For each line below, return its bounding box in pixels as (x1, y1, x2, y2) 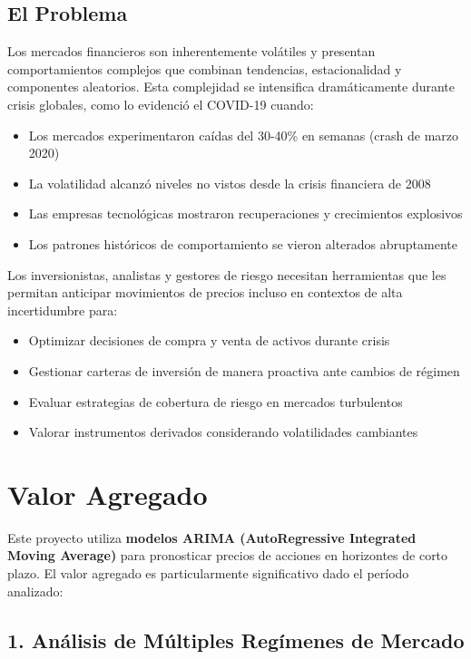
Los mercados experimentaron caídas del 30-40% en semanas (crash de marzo (28, 125, 459, 144)
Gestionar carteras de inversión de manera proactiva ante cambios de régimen (28, 361, 460, 380)
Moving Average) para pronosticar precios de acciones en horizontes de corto (7, 546, 448, 565)
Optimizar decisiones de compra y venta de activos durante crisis (28, 331, 390, 350)
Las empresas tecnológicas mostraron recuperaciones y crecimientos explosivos (28, 204, 463, 223)
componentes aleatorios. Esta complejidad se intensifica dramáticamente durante (7, 77, 456, 96)
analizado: (7, 581, 64, 600)
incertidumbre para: (7, 300, 118, 319)
